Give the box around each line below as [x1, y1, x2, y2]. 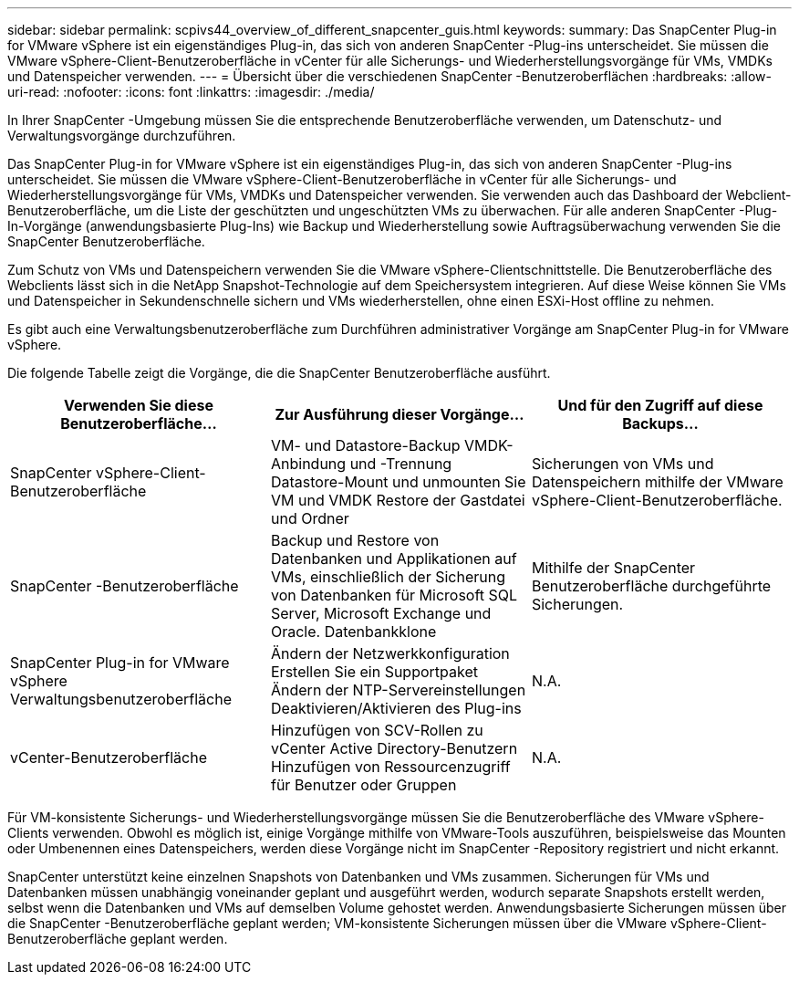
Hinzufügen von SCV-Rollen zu [270, 721, 483, 739]
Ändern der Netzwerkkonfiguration [270, 644, 510, 663]
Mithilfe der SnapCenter [531, 559, 696, 577]
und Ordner [270, 509, 349, 528]
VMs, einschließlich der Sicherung [270, 568, 505, 586]
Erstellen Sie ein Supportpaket [270, 663, 478, 681]
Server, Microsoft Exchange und [270, 604, 492, 622]
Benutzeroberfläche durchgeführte [531, 577, 772, 595]
